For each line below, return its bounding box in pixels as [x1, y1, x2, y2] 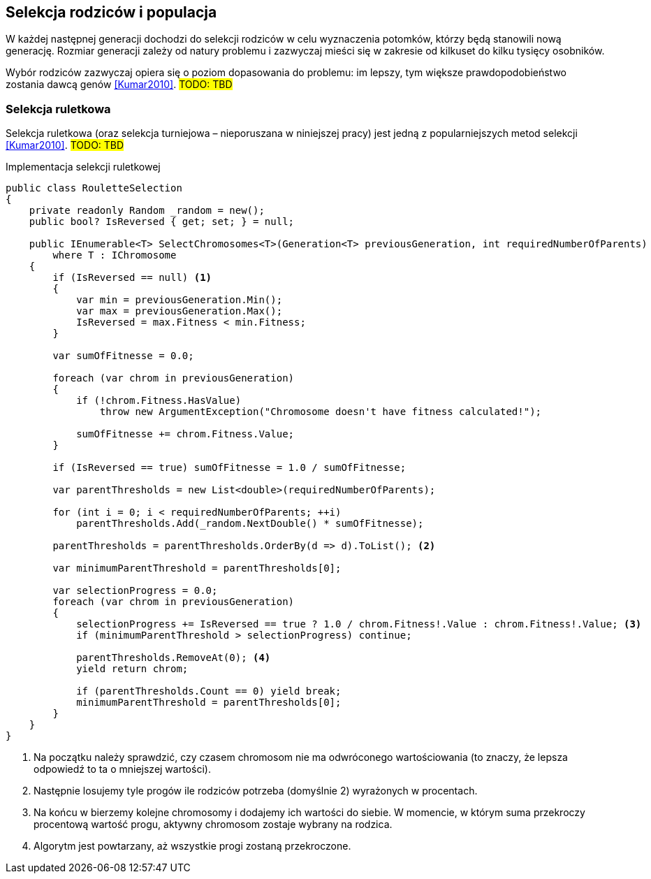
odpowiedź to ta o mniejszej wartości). [34, 763, 211, 776]
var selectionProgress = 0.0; [52, 585, 218, 597]
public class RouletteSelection [6, 182, 182, 194]
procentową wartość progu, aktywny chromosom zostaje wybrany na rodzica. [34, 818, 393, 831]
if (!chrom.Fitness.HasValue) [76, 395, 242, 407]
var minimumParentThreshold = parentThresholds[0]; [52, 562, 342, 574]
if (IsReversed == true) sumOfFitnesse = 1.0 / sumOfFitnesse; [52, 462, 407, 474]
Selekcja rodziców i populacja [6, 3, 217, 21]
